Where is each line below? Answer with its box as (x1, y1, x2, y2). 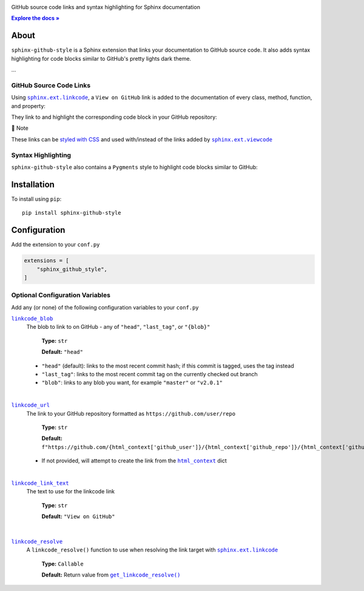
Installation (11, 179, 55, 189)
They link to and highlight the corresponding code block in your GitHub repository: (11, 113, 218, 121)
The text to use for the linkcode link (26, 488, 115, 495)
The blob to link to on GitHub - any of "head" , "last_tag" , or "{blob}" (26, 323, 211, 331)
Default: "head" (41, 348, 83, 356)
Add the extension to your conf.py (11, 241, 100, 248)
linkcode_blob (11, 316, 53, 322)
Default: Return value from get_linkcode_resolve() (41, 571, 181, 578)
